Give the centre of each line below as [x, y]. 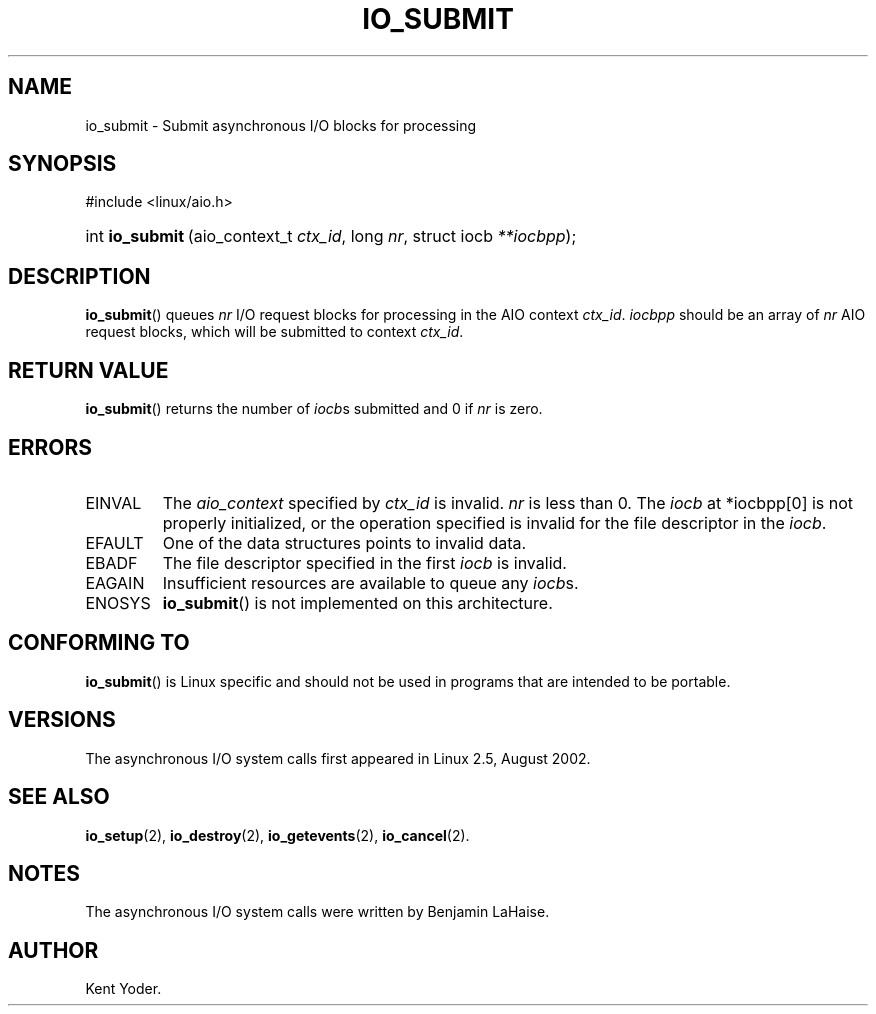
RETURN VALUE [88, 370]
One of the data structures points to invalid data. [344, 542]
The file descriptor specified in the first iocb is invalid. [364, 562]
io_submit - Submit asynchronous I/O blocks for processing [281, 125]
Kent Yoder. [123, 989]
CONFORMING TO [99, 643]
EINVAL [113, 502]
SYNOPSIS [62, 164]
